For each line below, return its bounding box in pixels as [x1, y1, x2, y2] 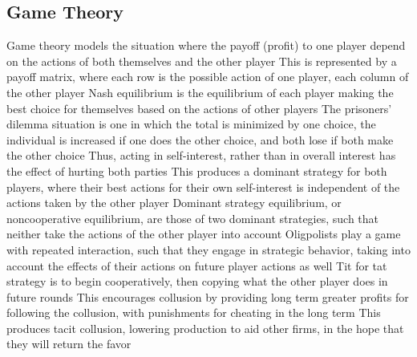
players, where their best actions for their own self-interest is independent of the [6, 178, 400, 195]
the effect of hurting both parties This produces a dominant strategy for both [6, 162, 387, 179]
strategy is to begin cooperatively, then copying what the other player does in [6, 273, 388, 290]
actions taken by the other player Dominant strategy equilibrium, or [6, 194, 342, 211]
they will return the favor [6, 335, 132, 352]
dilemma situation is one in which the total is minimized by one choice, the [6, 116, 376, 132]
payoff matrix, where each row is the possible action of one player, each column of [6, 68, 409, 85]
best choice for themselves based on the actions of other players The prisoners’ [6, 99, 392, 116]
